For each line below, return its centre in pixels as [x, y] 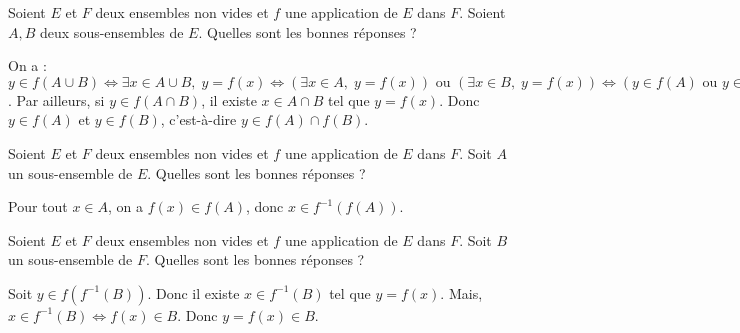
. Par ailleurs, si [56, 99]
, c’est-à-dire [198, 119]
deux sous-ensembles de [112, 31]
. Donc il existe [193, 292]
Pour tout [38, 206]
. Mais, [461, 292]
